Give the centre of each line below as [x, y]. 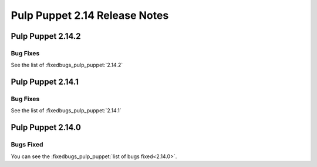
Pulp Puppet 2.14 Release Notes [90, 15]
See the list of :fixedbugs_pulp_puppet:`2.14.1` [66, 111]
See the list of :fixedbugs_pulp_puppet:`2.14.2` [67, 65]
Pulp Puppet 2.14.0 [46, 127]
